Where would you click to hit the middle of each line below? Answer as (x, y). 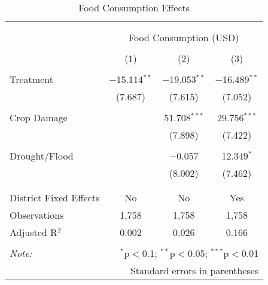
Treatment (31, 79)
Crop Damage (39, 117)
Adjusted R (33, 232)
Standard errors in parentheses (194, 270)
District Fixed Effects (55, 197)
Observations (37, 215)
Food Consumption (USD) (184, 37)
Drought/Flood (42, 156)
